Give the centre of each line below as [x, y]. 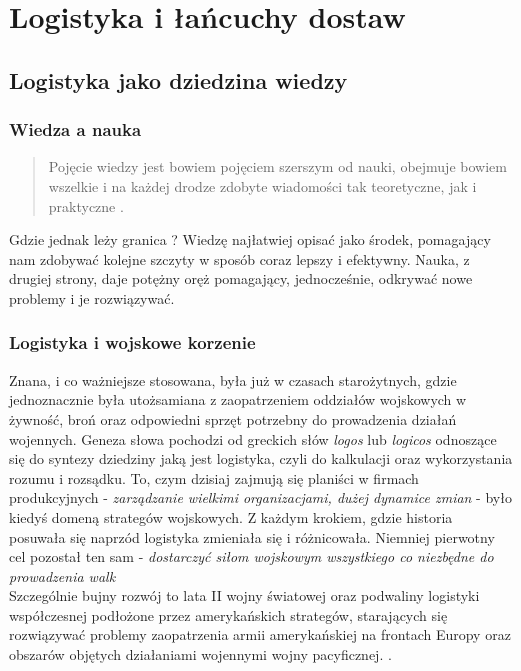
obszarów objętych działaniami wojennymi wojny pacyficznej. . [200, 654]
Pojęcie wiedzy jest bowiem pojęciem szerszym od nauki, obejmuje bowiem [277, 166]
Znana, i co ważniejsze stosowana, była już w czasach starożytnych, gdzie [233, 379]
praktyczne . [86, 205]
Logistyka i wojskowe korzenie [132, 342]
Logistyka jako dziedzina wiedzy [178, 79]
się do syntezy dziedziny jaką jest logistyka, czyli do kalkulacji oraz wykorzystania [261, 458]
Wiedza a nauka [75, 129]
